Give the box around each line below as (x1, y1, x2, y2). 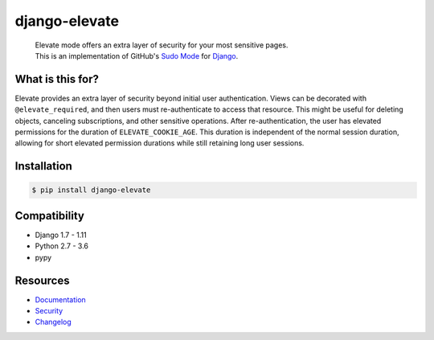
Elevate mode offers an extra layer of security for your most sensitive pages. (35, 40, 289, 50)
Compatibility (14, 209, 84, 223)
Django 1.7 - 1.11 (35, 230, 88, 240)
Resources (14, 273, 70, 287)
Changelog (35, 317, 72, 327)
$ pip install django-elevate (31, 186, 151, 195)
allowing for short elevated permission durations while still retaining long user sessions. (14, 138, 305, 148)
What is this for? (14, 72, 100, 86)
